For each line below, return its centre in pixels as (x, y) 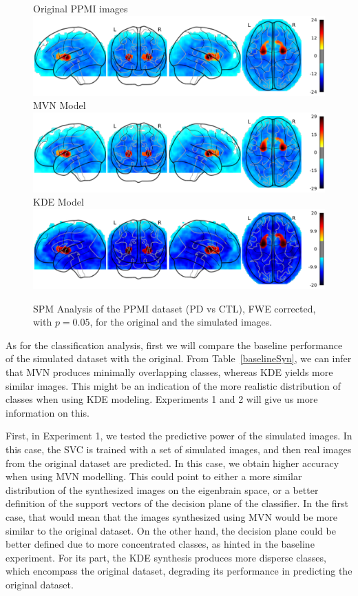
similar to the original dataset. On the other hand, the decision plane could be (171, 530)
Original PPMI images (81, 8)
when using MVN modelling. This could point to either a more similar (154, 476)
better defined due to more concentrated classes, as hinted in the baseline (160, 544)
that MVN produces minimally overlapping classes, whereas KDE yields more (169, 372)
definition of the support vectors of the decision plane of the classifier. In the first (177, 503)
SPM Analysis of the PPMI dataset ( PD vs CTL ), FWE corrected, (175, 308)
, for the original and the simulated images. (181, 322)
